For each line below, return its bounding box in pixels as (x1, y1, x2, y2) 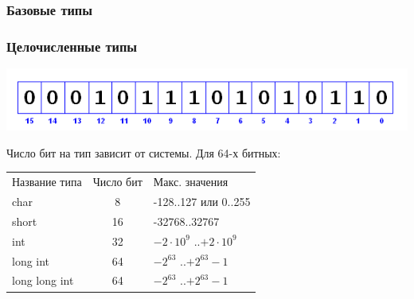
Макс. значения (153, 173, 228, 190)
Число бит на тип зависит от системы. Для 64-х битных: (6, 144, 281, 161)
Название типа (12, 173, 82, 190)
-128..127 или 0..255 (153, 193, 251, 210)
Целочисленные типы (6, 36, 138, 56)
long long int (12, 272, 74, 289)
